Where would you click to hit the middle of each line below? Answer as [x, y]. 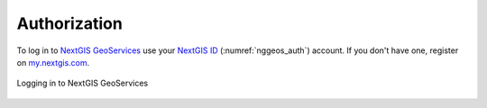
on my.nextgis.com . [53, 62]
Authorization [70, 23]
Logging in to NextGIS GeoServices [83, 83]
